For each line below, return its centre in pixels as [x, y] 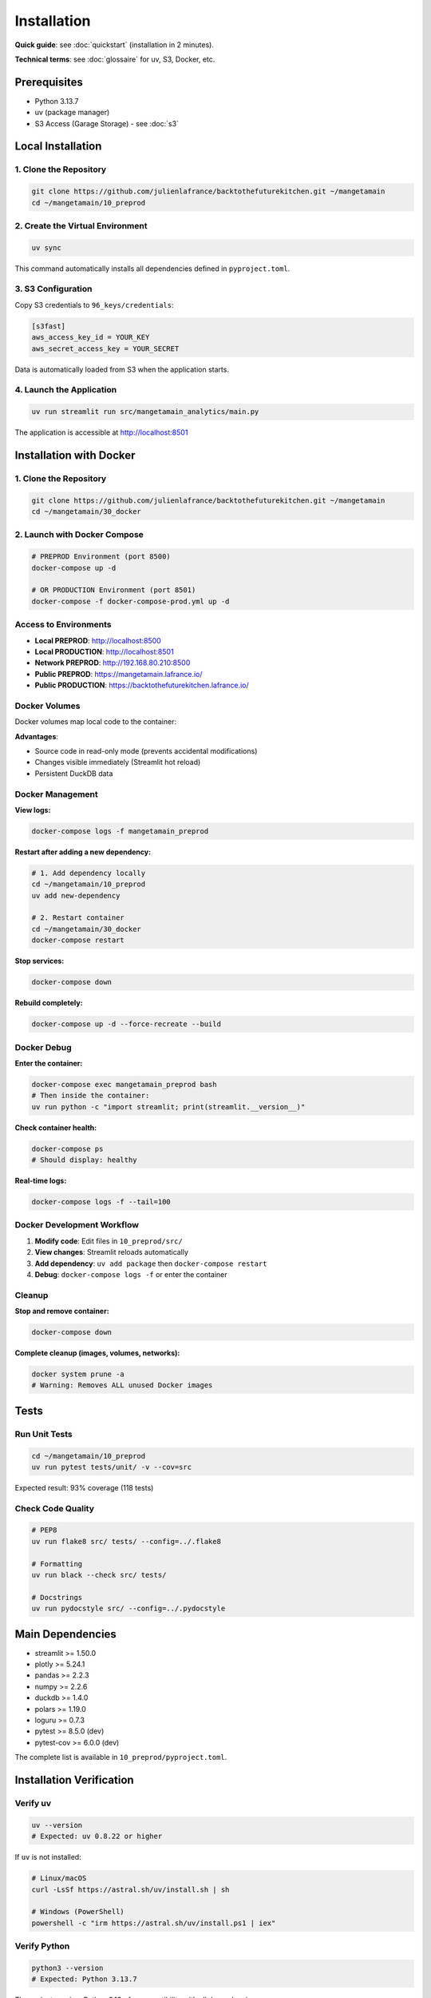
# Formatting [57, 1564]
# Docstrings [57, 1597]
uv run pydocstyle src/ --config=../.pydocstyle [129, 1609]
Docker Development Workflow [77, 1225]
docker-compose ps [67, 1148]
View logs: [33, 810]
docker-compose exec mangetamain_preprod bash [124, 1084]
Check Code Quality [55, 1508]
